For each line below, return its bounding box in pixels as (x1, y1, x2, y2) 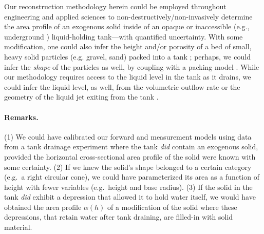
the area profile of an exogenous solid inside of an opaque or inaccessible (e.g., (4, 21, 250, 32)
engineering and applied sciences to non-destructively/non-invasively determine (4, 11, 253, 22)
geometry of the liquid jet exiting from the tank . (4, 91, 159, 102)
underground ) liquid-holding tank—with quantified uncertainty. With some (4, 31, 243, 42)
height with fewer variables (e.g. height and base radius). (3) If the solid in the (4, 181, 253, 192)
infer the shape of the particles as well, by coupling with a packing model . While (4, 61, 259, 72)
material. (4, 222, 32, 232)
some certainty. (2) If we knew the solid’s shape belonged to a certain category (4, 161, 252, 172)
